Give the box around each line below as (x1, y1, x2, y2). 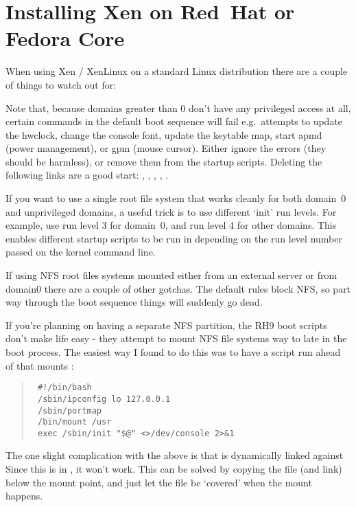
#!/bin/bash (37, 383, 92, 393)
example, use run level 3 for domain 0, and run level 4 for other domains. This (5, 218, 337, 232)
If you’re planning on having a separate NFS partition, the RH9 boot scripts (5, 317, 327, 332)
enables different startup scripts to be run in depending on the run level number (5, 231, 342, 245)
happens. (5, 488, 43, 503)
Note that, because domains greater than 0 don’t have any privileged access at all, (5, 100, 351, 115)
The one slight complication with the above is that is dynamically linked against (5, 448, 344, 462)
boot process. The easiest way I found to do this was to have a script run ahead (5, 345, 341, 359)
